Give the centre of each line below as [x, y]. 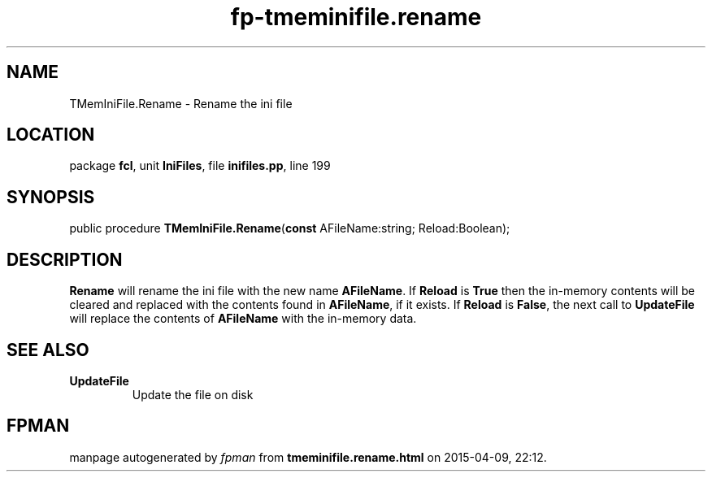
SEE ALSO [48, 350]
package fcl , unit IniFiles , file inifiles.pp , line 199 [200, 166]
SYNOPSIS [51, 197]
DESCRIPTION [65, 259]
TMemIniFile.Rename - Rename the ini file [181, 103]
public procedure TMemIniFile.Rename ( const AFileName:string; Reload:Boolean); [290, 228]
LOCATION [51, 135]
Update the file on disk [193, 394]
